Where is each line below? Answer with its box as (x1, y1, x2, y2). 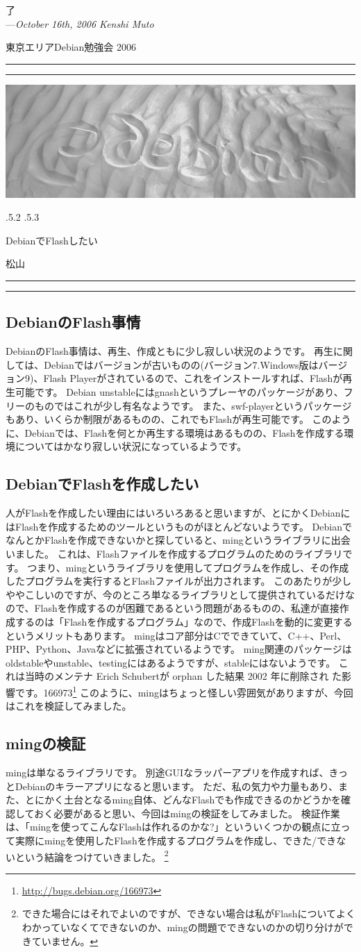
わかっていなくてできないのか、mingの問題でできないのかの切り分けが (22, 919, 344, 934)
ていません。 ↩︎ (31, 933, 99, 948)
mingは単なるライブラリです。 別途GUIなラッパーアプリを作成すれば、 (6, 765, 329, 779)
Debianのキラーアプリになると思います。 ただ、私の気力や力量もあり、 (15, 778, 339, 793)
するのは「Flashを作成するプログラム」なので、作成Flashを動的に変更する (15, 614, 353, 628)
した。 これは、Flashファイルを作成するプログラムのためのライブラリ (24, 546, 343, 560)
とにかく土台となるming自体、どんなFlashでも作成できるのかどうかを (24, 792, 341, 807)
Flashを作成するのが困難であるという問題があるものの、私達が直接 (34, 601, 339, 615)
